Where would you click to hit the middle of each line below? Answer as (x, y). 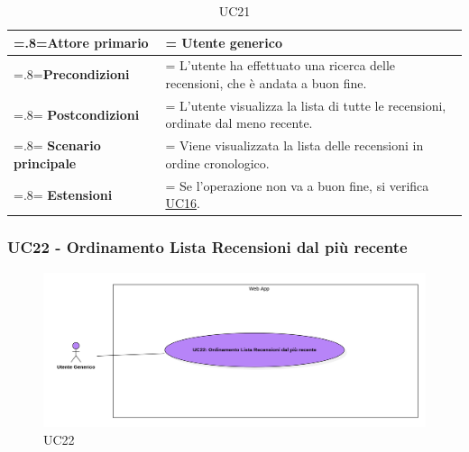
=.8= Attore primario (81, 42)
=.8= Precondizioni (72, 74)
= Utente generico (224, 42)
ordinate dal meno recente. (239, 123)
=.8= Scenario (57, 145)
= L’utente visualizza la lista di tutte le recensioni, (306, 105)
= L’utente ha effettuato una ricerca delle (280, 65)
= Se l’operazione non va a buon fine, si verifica (297, 185)
